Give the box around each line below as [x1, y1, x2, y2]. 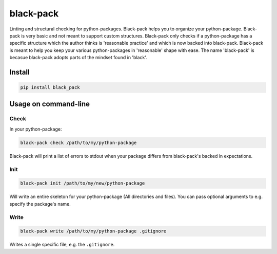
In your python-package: [9, 126, 62, 132]
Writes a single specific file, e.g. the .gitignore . [9, 242, 115, 248]
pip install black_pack [20, 85, 81, 90]
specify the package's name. [9, 201, 71, 207]
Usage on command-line [9, 99, 90, 108]
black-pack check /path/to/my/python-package [20, 139, 137, 146]
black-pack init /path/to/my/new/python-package [20, 180, 145, 186]
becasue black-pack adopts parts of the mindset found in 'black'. [9, 55, 147, 61]
